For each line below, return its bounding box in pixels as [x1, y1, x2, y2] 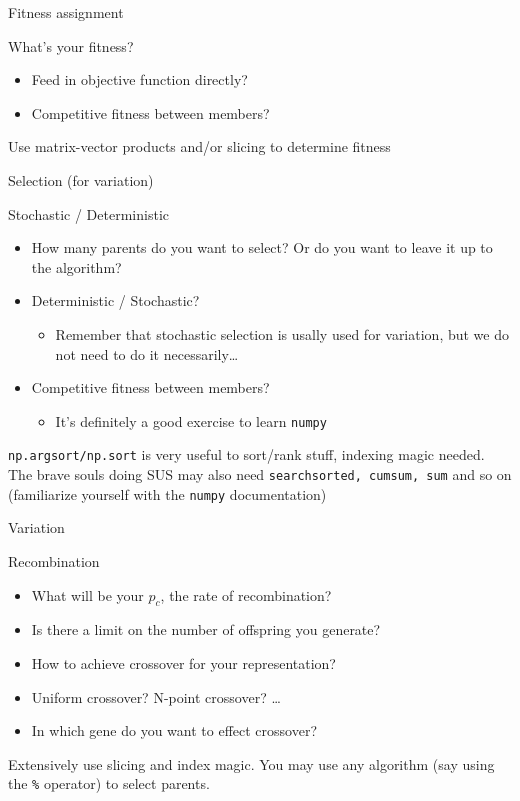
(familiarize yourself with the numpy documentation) [8, 483, 327, 504]
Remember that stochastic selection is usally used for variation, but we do [55, 323, 509, 344]
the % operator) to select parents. [8, 773, 210, 794]
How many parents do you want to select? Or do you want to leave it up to [31, 237, 493, 258]
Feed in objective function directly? [31, 69, 248, 90]
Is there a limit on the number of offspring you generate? [31, 619, 381, 640]
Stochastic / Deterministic [8, 203, 169, 224]
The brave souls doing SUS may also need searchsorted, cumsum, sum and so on [8, 464, 512, 485]
